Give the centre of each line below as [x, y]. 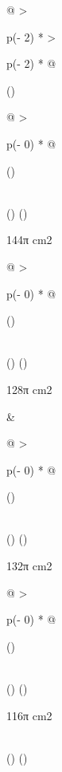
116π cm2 [29, 715]
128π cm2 [29, 389]
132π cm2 [29, 566]
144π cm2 [29, 240]
